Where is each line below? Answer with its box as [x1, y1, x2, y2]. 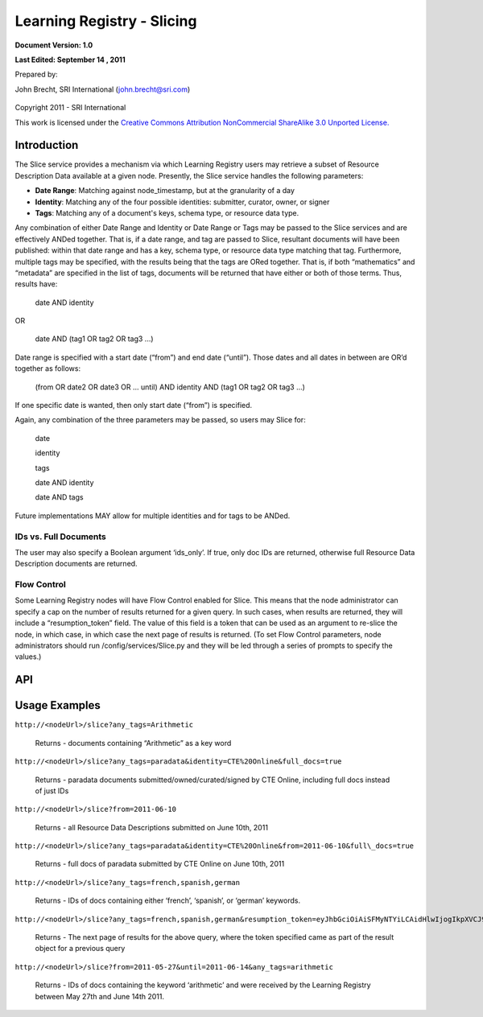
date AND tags [35, 492, 84, 502]
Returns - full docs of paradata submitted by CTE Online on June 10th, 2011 [35, 859, 285, 869]
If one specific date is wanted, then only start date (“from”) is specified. [14, 401, 253, 410]
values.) [14, 652, 42, 661]
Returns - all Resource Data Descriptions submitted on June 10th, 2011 [35, 822, 269, 832]
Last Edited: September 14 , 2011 [14, 55, 126, 64]
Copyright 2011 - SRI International [14, 103, 126, 113]
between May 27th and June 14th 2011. [35, 991, 165, 1001]
